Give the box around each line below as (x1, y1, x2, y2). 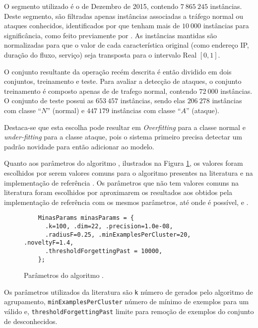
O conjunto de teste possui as (4, 95, 94, 106)
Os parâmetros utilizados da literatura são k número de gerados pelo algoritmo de (4, 286, 253, 297)
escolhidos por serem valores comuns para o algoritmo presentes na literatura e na (4, 167, 253, 178)
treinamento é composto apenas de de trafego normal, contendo (4, 85, 197, 96)
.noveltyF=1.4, (24, 239, 74, 247)
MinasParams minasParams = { (38, 214, 134, 222)
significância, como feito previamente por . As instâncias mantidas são (4, 30, 217, 40)
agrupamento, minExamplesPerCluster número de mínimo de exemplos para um (4, 296, 249, 307)
